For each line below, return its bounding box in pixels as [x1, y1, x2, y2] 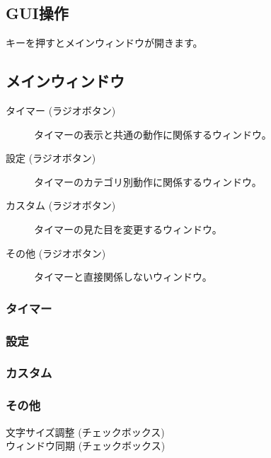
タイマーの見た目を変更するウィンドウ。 [34, 221, 222, 236]
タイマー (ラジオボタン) [6, 103, 116, 117]
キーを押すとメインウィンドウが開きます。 [6, 35, 203, 50]
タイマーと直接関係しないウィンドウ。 [34, 269, 212, 284]
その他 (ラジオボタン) [6, 245, 106, 260]
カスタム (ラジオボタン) [6, 198, 116, 213]
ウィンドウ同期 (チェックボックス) [6, 438, 166, 453]
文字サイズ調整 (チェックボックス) [6, 424, 165, 439]
